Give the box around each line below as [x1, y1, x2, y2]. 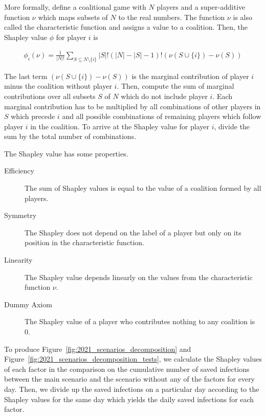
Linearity [4, 254, 33, 265]
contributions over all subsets [4, 90, 96, 101]
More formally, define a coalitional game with [4, 2, 146, 12]
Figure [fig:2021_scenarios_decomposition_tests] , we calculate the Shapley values [4, 353, 262, 364]
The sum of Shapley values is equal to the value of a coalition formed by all [25, 183, 261, 193]
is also [233, 11, 252, 22]
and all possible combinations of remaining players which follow [62, 111, 261, 122]
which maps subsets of [38, 11, 108, 22]
